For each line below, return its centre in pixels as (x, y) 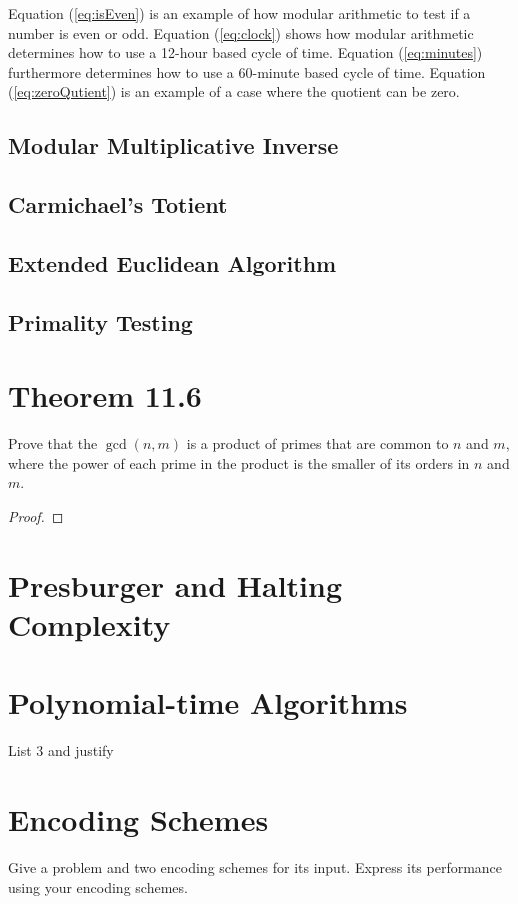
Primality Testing (100, 321)
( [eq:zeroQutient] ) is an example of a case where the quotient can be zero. (234, 91)
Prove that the (53, 443)
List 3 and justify (61, 750)
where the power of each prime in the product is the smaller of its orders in (239, 462)
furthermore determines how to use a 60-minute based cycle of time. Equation (247, 71)
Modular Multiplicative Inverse (173, 145)
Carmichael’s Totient (118, 204)
